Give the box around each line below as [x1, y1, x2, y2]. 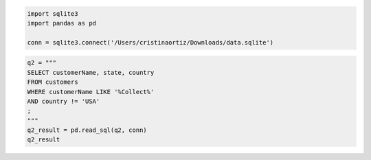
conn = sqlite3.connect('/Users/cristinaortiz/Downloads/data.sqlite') [27, 38, 274, 46]
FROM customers [27, 78, 78, 86]
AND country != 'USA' [27, 97, 100, 105]
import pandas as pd [27, 19, 96, 27]
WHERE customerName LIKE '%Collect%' [27, 88, 155, 95]
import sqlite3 [27, 10, 78, 17]
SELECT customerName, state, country [27, 69, 155, 76]
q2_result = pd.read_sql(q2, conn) [27, 126, 147, 134]
